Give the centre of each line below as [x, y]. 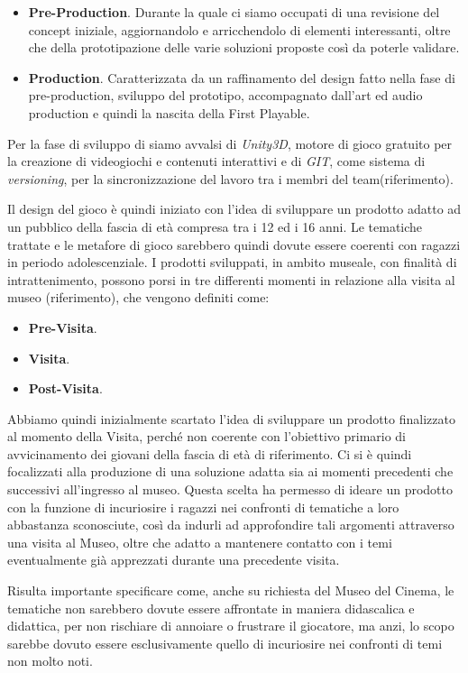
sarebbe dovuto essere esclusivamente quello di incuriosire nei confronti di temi [225, 643]
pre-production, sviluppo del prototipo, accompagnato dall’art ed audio [225, 95]
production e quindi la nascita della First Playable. [169, 112]
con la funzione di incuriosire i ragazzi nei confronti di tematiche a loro [203, 507]
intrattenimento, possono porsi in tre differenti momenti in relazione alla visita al [231, 279]
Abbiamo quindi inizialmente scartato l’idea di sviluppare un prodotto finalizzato [231, 418]
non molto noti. [50, 661]
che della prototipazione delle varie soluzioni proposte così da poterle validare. [244, 47]
